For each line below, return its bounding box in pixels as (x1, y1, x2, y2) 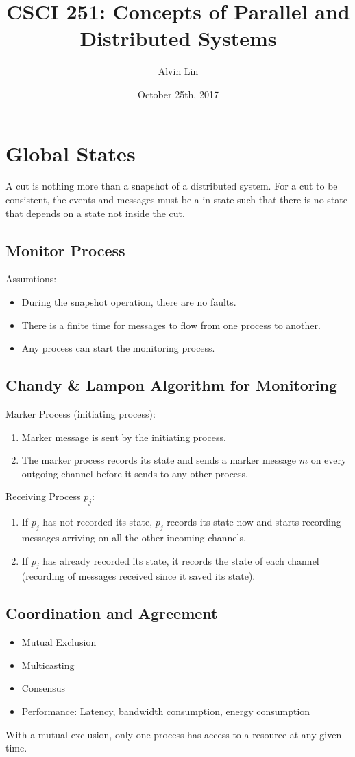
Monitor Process (5, 239, 125, 260)
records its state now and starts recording (167, 515, 341, 529)
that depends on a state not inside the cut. (5, 205, 185, 220)
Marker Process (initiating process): (5, 407, 156, 420)
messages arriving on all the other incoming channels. (21, 530, 246, 544)
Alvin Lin (158, 64, 199, 78)
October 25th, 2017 (138, 87, 219, 101)
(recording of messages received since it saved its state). (21, 569, 256, 583)
